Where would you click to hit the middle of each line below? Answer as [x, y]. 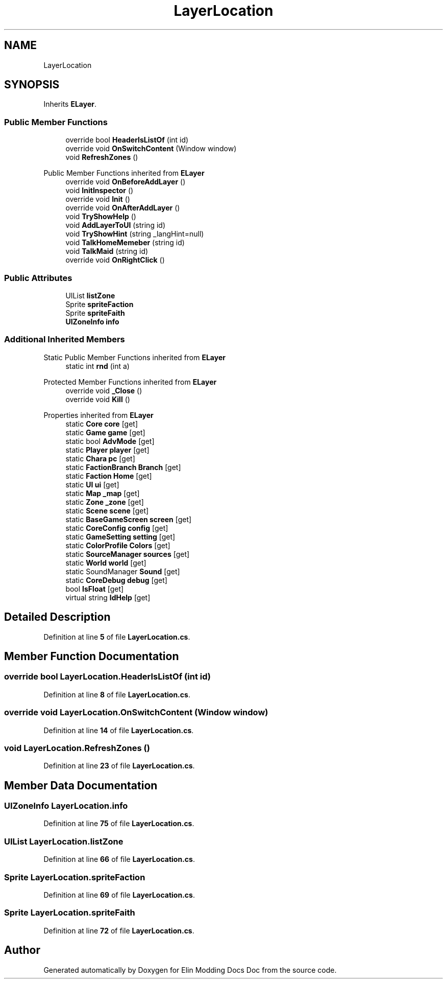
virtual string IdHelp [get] [108, 597]
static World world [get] [106, 563]
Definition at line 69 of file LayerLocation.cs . [119, 895]
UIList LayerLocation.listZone [64, 841]
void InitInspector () [100, 191]
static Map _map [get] [103, 493]
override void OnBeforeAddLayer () [126, 182]
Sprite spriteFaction [100, 304]
